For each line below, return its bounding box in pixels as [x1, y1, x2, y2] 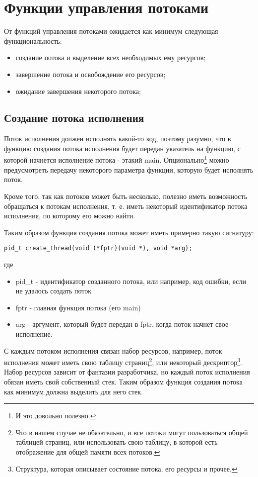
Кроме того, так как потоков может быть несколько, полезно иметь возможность [4, 191, 248, 201]
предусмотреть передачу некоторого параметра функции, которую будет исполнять [4, 164, 254, 175]
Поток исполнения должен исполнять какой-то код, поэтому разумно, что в [4, 133, 231, 144]
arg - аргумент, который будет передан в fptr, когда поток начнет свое [15, 319, 229, 329]
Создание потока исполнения [4, 110, 144, 125]
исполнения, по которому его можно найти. [4, 210, 135, 221]
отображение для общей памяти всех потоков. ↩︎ [15, 446, 160, 457]
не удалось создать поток [15, 286, 92, 296]
